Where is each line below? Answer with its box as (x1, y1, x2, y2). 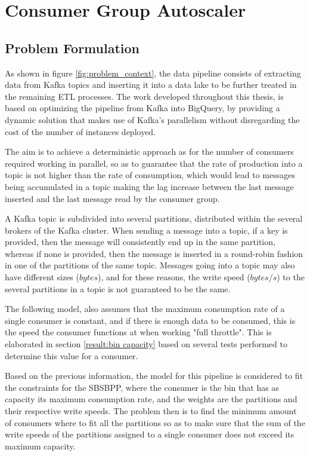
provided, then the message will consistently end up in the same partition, (5, 235, 275, 248)
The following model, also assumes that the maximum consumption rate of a (5, 302, 285, 315)
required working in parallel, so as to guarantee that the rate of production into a (5, 157, 303, 169)
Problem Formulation (5, 38, 139, 57)
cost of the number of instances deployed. (5, 125, 156, 137)
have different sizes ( (5, 271, 79, 283)
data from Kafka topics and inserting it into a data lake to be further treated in (5, 78, 297, 91)
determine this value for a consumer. (5, 349, 138, 362)
